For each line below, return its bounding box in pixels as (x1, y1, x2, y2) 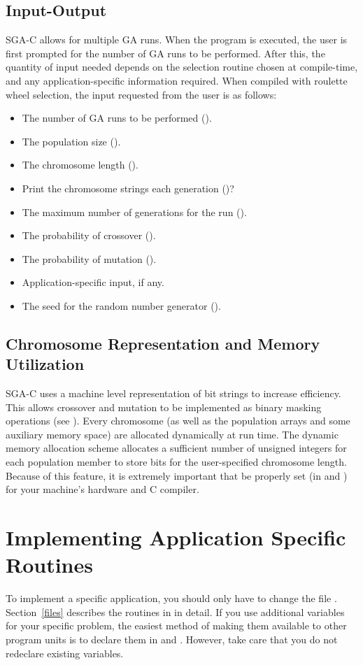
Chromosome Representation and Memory (6, 332, 320, 354)
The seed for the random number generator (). (22, 298, 221, 313)
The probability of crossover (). (22, 228, 156, 243)
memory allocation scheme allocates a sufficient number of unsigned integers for (6, 441, 347, 455)
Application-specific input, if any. (22, 275, 164, 289)
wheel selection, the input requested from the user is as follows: (6, 87, 277, 101)
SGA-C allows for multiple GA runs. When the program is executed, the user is (6, 32, 348, 47)
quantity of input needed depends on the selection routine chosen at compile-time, (6, 59, 358, 74)
